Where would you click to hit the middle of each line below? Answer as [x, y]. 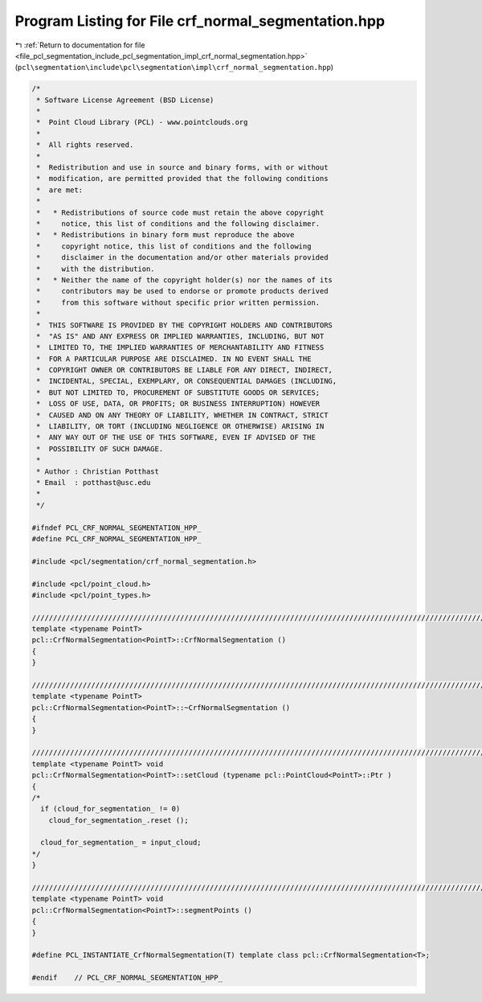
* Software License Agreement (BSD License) [125, 100]
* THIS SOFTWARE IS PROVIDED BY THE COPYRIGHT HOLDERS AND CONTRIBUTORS [185, 325]
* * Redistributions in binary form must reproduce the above [165, 235]
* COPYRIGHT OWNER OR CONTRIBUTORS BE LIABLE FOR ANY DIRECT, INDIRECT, [185, 370]
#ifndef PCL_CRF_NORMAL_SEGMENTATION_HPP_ [116, 528]
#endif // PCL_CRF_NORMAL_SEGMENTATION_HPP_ [127, 978]
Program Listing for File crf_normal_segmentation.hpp [200, 21]
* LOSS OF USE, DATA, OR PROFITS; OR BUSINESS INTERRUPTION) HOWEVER [178, 404]
